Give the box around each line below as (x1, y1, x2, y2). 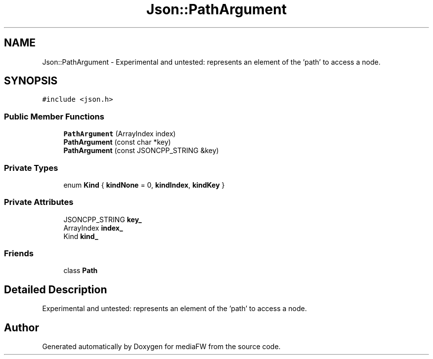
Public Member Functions (4, 111, 104, 121)
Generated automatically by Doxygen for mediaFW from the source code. (42, 342, 281, 351)
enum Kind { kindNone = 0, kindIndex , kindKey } (63, 180, 225, 189)
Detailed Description (4, 283, 107, 296)
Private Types (4, 162, 58, 173)
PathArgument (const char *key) (63, 138, 171, 147)
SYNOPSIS (4, 75, 58, 87)
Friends (4, 248, 34, 259)
